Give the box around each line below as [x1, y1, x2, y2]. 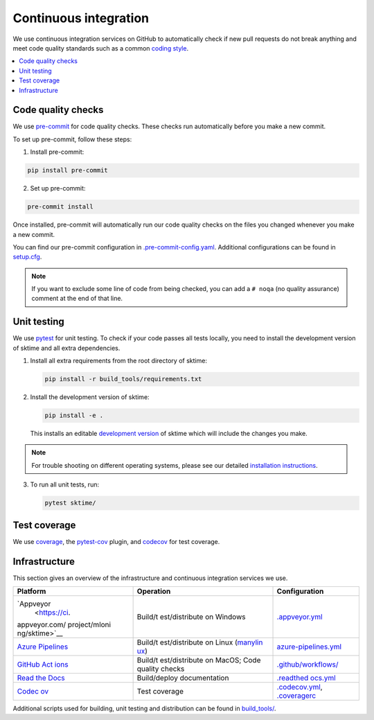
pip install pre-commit [27, 166, 109, 175]
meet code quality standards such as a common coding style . [12, 44, 189, 52]
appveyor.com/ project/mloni [17, 620, 111, 630]
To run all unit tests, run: [30, 480, 100, 489]
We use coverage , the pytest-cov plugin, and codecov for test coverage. [12, 537, 220, 545]
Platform [17, 586, 46, 596]
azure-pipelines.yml [276, 642, 342, 651]
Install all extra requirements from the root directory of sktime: [30, 357, 208, 365]
